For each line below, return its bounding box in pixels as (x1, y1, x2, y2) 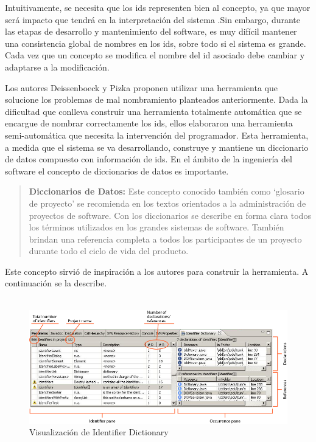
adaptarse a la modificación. (5, 60, 110, 73)
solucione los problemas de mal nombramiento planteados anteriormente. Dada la (5, 93, 308, 106)
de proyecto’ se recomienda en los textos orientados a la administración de (29, 196, 306, 209)
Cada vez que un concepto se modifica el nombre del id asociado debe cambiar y (5, 49, 305, 61)
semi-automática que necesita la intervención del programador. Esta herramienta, (5, 128, 309, 141)
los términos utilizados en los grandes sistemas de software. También (29, 221, 284, 233)
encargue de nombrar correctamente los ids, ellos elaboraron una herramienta (5, 117, 293, 129)
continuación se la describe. (5, 277, 107, 289)
